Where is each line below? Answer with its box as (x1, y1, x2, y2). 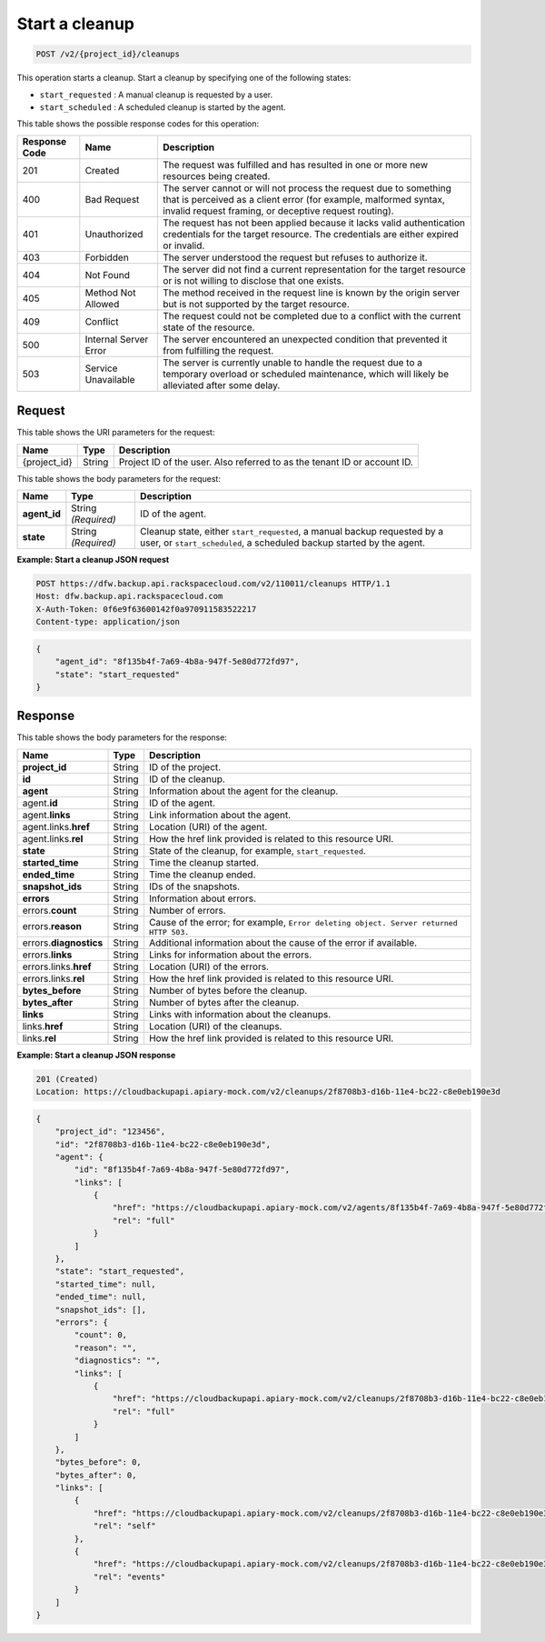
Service (84, 362, 118, 375)
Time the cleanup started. (148, 856, 259, 868)
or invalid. (163, 239, 205, 252)
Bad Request (84, 193, 140, 205)
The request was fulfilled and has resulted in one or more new (163, 158, 429, 171)
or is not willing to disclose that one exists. (163, 274, 344, 286)
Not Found (84, 268, 131, 281)
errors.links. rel (22, 972, 85, 985)
